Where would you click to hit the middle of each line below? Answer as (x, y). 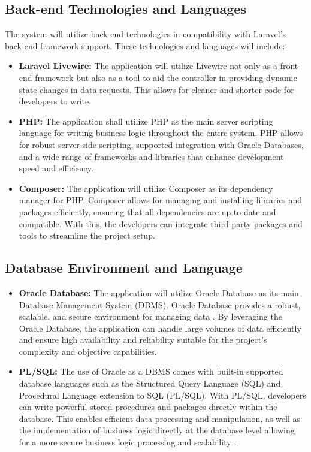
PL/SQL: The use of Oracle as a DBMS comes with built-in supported (151, 371)
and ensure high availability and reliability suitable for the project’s (143, 340)
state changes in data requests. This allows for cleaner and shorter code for (156, 89)
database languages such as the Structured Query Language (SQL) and (150, 383)
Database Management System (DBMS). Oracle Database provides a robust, (160, 304)
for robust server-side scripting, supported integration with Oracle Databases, (161, 144)
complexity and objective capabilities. (88, 351)
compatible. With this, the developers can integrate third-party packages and (161, 223)
